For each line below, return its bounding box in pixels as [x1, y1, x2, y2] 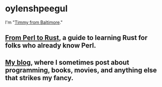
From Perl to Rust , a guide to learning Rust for [5, 34, 148, 42]
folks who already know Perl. [5, 42, 96, 50]
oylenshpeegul [5, 3, 68, 14]
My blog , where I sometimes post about [5, 58, 129, 67]
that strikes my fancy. [5, 74, 74, 82]
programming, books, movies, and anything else [5, 66, 157, 74]
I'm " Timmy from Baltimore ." [5, 19, 63, 25]
